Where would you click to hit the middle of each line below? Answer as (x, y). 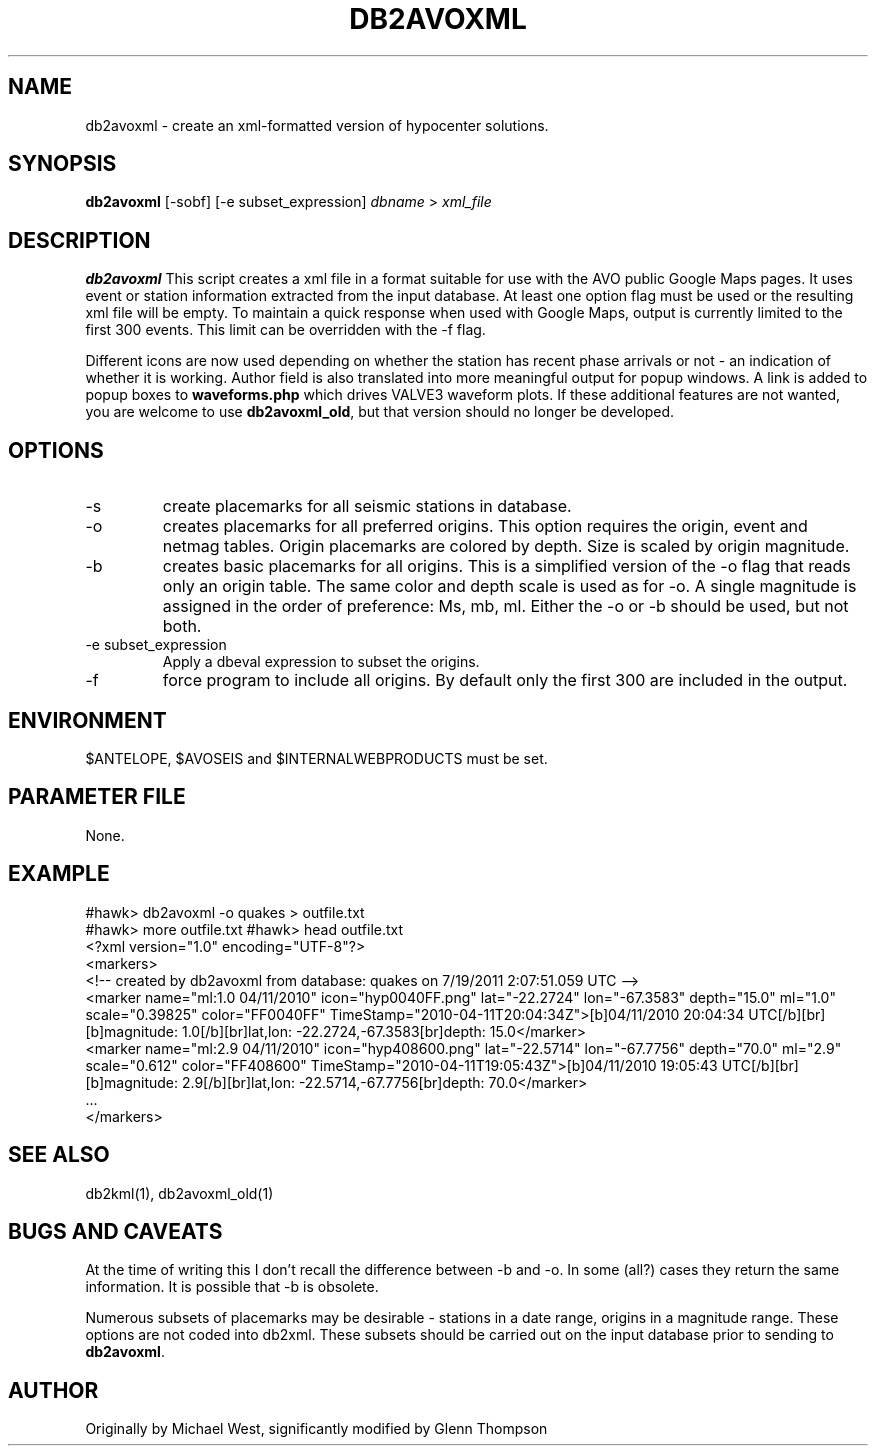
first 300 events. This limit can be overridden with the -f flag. (285, 330)
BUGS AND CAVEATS (115, 1231)
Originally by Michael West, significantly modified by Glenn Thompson (316, 1429)
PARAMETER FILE (97, 797)
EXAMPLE (59, 874)
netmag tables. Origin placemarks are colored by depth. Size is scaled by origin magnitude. (506, 546)
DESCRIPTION (79, 240)
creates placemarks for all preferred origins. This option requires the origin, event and (485, 526)
